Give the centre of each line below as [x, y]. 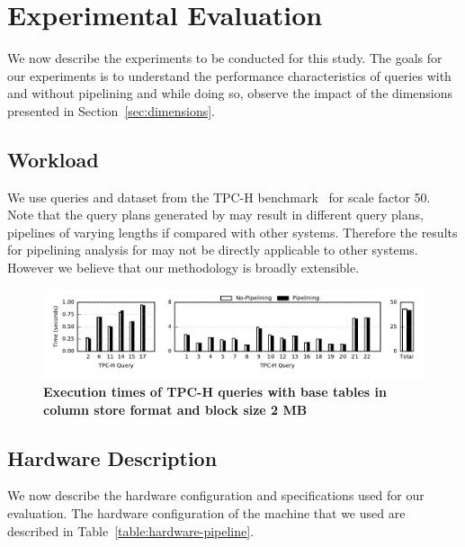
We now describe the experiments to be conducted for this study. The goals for [225, 58]
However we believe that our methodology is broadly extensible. [183, 268]
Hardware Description [112, 457]
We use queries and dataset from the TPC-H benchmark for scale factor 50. [219, 197]
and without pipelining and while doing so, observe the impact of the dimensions [230, 93]
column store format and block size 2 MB [175, 409]
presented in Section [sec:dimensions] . [111, 110]
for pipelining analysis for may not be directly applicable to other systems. [213, 250]
